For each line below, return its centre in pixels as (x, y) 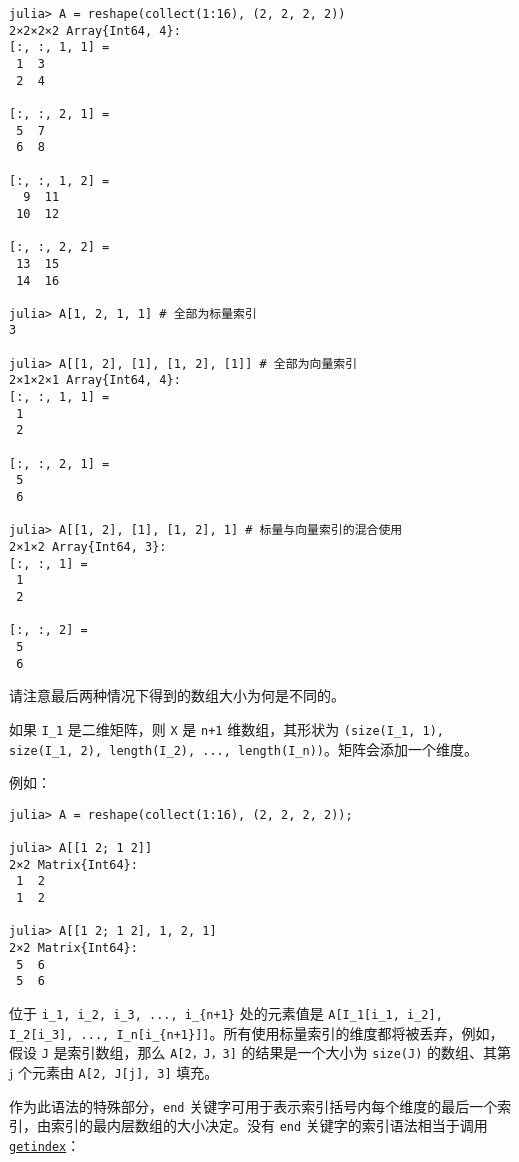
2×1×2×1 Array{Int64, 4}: (95, 380)
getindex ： (45, 1144)
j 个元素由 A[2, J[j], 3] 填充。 (114, 1071)
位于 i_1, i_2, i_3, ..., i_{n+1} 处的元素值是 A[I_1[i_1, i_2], (226, 1012)
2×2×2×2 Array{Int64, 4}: (95, 30)
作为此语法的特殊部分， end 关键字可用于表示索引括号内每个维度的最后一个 (253, 1105)
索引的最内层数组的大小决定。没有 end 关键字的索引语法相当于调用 (269, 1125)
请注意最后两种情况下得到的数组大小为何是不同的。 (177, 695)
